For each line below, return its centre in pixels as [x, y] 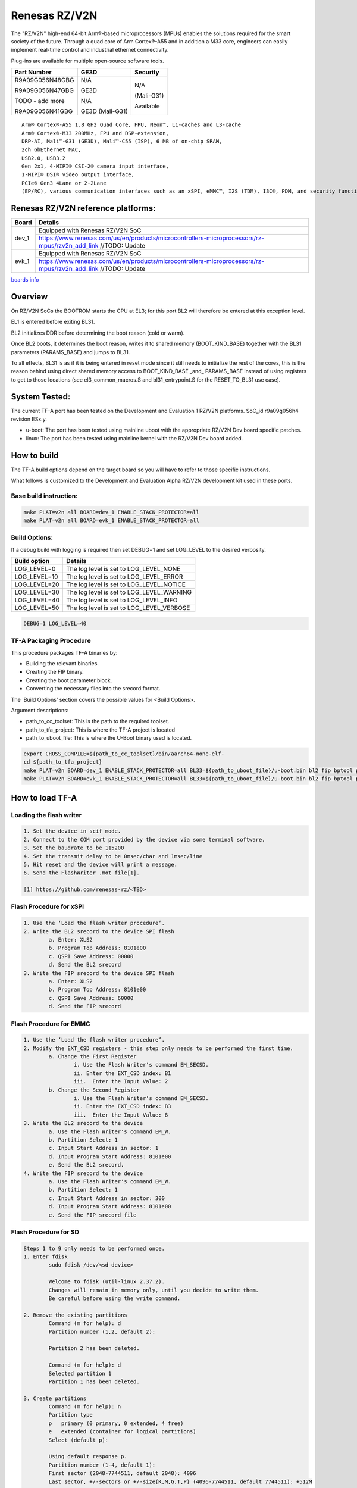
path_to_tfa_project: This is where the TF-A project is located [101, 730]
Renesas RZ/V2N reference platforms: [83, 208]
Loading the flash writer [46, 815]
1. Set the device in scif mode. [72, 831]
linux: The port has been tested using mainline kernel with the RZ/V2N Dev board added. [134, 438]
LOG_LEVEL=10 [36, 577]
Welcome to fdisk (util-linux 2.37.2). [107, 1282]
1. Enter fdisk [46, 1257]
